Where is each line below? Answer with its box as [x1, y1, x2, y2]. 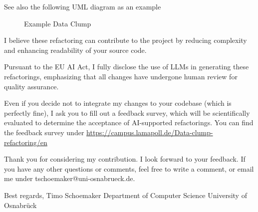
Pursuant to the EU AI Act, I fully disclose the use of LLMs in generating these [4, 61, 249, 72]
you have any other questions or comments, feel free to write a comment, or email [4, 163, 254, 174]
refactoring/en [4, 137, 47, 147]
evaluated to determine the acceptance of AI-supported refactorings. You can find [4, 117, 254, 128]
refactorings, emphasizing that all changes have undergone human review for [4, 71, 238, 81]
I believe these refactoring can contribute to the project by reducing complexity [4, 35, 247, 45]
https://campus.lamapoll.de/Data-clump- [86, 127, 213, 137]
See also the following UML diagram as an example [4, 1, 161, 11]
